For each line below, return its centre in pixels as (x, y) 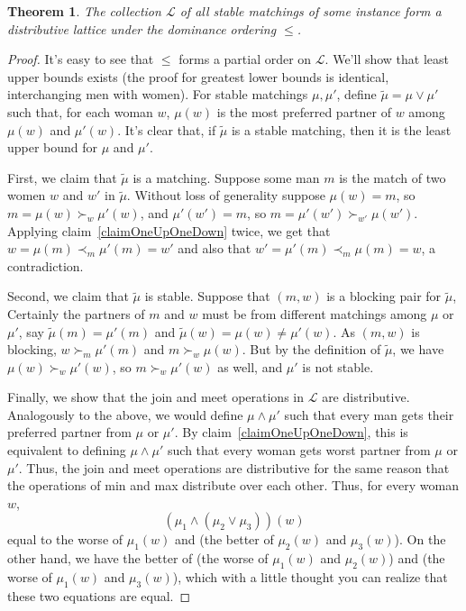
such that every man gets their (369, 414)
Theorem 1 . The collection (84, 11)
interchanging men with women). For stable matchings (158, 94)
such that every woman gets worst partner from (299, 450)
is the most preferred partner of (304, 111)
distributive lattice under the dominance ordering (142, 28)
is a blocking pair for (384, 296)
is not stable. (338, 366)
